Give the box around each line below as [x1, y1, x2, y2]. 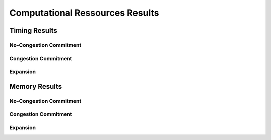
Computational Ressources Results [9, 7, 159, 18]
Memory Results [9, 82, 62, 91]
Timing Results [9, 26, 58, 35]
